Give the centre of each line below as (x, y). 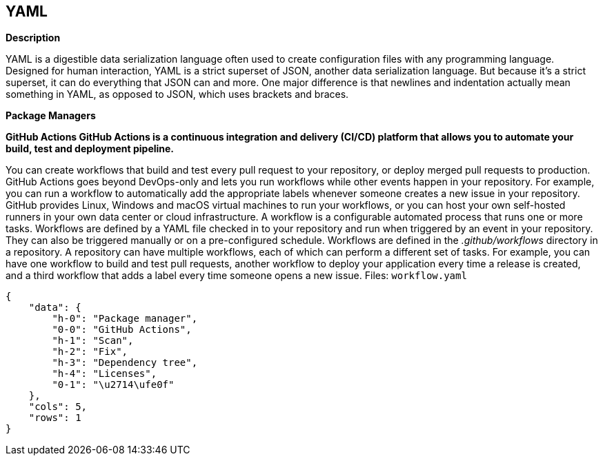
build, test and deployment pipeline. (90, 149)
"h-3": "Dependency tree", (125, 363)
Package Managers (51, 116)
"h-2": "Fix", (90, 352)
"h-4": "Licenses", (105, 374)
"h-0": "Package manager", (125, 319)
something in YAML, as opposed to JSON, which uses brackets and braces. (177, 94)
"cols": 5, (58, 407)
